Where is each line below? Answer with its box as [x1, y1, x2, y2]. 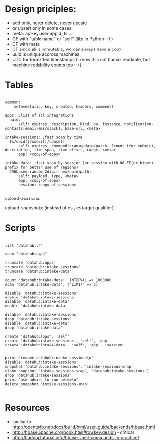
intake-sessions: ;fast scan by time [5, 135, 83, 140]
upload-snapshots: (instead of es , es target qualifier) [5, 204, 114, 211]
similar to [12, 418, 31, 424]
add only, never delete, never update [12, 20, 87, 26]
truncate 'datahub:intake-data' [5, 269, 72, 274]
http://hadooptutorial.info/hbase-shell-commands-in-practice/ [12, 434, 139, 440]
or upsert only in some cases [12, 25, 72, 31]
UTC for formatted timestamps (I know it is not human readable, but [12, 56, 150, 62]
